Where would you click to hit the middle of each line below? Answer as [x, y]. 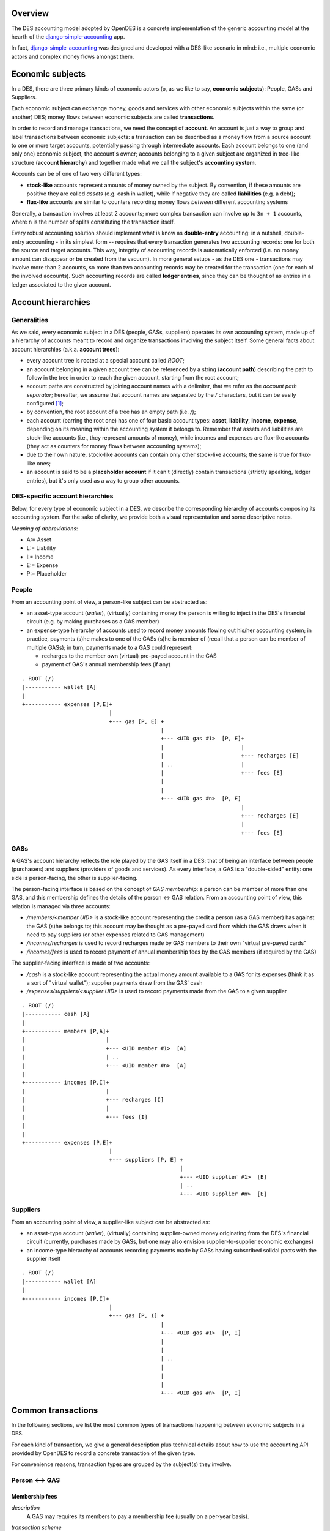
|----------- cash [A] [56, 1014]
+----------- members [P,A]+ [66, 1031]
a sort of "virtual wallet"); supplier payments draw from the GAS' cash [115, 982]
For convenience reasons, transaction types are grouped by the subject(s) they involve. [121, 1464]
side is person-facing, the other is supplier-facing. [75, 878]
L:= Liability [41, 548]
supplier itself [44, 1259]
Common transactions [55, 1410]
